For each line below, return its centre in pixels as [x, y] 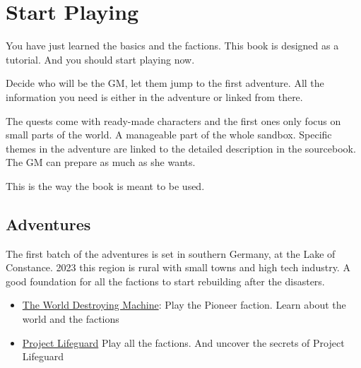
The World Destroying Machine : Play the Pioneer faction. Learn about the [184, 305]
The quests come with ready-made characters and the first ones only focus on [173, 120]
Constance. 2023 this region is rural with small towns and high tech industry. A [178, 267]
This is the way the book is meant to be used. [105, 185]
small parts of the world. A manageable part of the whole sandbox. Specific [169, 135]
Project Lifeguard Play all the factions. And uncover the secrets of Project [183, 342]
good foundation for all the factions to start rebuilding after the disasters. [165, 281]
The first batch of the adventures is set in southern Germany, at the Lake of [171, 253]
